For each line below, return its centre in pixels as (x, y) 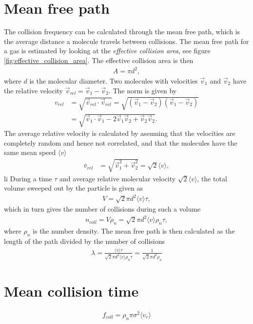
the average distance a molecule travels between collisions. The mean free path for (126, 41)
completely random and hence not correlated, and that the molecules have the (121, 142)
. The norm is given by (143, 90)
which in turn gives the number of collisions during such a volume (102, 209)
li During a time (28, 178)
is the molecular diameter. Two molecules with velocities (114, 81)
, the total (212, 178)
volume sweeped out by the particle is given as (73, 188)
